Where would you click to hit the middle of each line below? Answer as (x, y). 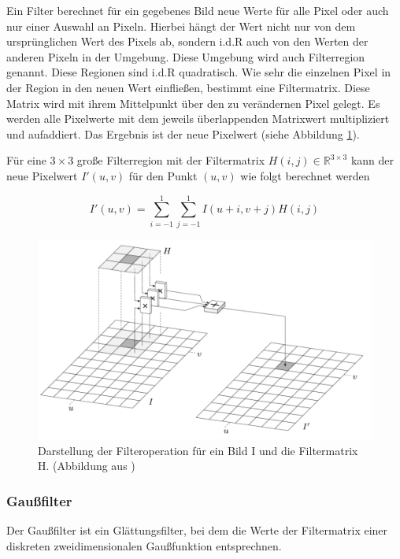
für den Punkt (163, 175)
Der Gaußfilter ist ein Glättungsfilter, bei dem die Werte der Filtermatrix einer (197, 530)
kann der (372, 160)
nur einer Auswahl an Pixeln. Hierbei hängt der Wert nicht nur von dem (181, 26)
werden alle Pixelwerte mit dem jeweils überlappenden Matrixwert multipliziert (198, 118)
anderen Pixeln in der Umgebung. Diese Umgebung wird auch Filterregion (186, 56)
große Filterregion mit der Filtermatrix (171, 160)
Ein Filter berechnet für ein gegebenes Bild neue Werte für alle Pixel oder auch (198, 10)
